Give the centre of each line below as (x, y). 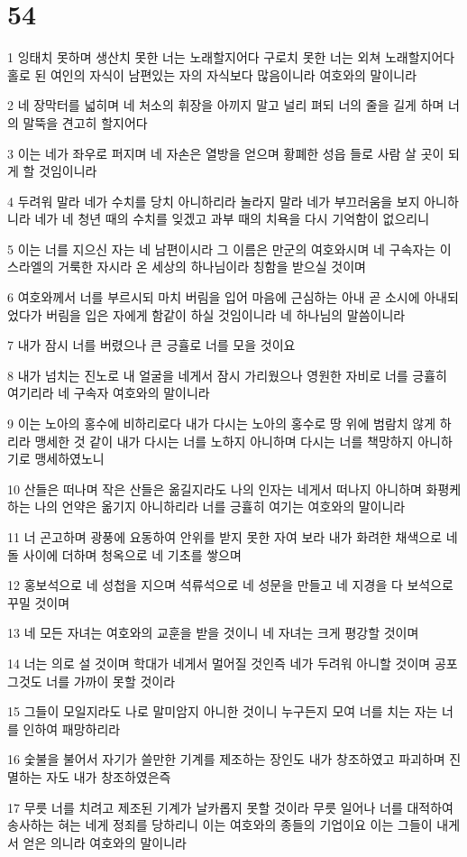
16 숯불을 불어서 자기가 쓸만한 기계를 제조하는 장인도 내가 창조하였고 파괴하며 (226, 759)
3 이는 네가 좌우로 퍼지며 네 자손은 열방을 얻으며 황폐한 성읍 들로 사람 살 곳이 (226, 153)
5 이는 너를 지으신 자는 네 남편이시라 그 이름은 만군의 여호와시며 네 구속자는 (222, 249)
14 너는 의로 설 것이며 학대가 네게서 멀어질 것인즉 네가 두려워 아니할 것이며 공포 (233, 663)
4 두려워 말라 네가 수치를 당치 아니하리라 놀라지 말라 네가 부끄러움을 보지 (214, 201)
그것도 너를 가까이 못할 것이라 (92, 681)
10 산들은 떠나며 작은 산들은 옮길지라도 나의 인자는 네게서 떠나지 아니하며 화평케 (234, 488)
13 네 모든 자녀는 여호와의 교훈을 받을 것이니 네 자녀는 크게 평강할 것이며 (213, 633)
